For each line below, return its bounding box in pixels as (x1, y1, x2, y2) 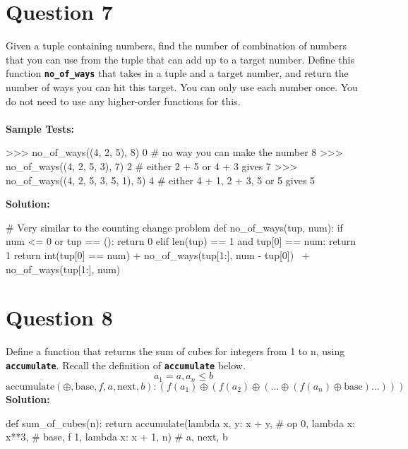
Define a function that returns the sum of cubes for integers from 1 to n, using (6, 344, 345, 359)
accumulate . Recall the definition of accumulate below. (6, 357, 246, 372)
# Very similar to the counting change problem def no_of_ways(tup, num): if (6, 220, 343, 234)
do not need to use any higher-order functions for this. (6, 93, 241, 108)
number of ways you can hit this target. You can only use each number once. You (6, 79, 358, 94)
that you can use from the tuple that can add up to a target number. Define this (6, 52, 354, 66)
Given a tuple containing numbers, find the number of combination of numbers (6, 38, 347, 53)
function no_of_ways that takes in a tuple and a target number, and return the (6, 66, 349, 80)
